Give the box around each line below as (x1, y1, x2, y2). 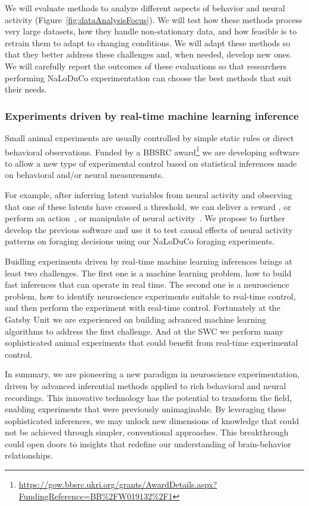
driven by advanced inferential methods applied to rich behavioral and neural (5, 379, 286, 392)
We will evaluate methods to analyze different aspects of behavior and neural (5, 2, 285, 14)
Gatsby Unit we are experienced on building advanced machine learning (5, 313, 266, 325)
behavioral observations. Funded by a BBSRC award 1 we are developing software (5, 144, 299, 158)
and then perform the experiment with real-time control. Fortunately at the (5, 301, 280, 314)
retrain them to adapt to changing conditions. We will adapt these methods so (5, 36, 291, 49)
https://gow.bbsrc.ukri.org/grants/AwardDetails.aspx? (18, 478, 217, 491)
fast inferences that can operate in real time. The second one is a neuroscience (5, 278, 289, 291)
